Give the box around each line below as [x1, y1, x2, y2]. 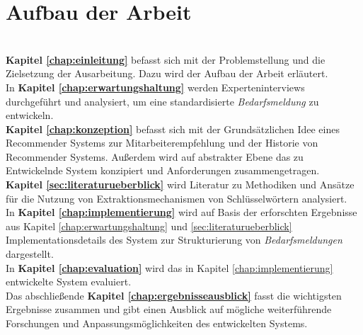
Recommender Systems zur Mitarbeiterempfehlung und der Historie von [6, 135, 318, 150]
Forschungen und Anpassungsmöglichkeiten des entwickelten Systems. [6, 316, 308, 330]
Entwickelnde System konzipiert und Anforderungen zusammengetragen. [6, 163, 320, 178]
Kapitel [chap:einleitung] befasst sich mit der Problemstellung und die [6, 52, 325, 67]
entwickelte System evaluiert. [6, 274, 132, 289]
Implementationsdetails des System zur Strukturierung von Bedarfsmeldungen [6, 232, 342, 247]
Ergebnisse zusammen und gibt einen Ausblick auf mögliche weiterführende [6, 302, 332, 317]
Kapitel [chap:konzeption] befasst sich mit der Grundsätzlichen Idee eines [6, 121, 340, 136]
